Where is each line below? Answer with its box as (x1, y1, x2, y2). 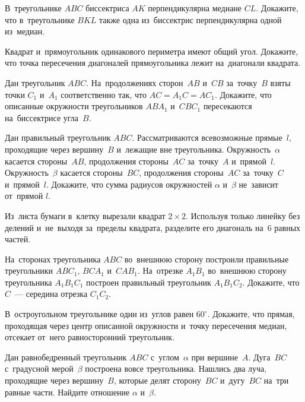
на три (263, 374, 289, 387)
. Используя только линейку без (185, 209, 300, 221)
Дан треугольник (5, 76, 65, 88)
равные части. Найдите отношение (5, 385, 130, 398)
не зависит (239, 178, 278, 190)
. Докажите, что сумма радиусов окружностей (46, 178, 212, 190)
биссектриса (85, 2, 129, 14)
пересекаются (203, 100, 252, 112)
